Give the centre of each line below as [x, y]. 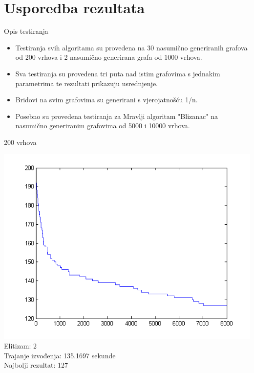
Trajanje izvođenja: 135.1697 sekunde [60, 355]
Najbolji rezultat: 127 [36, 365]
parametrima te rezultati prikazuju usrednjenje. [86, 83]
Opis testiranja [26, 31]
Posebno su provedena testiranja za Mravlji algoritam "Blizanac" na [116, 116]
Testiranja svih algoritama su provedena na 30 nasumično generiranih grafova [131, 47]
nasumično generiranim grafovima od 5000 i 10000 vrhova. [103, 126]
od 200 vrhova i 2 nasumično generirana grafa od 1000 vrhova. [109, 57]
